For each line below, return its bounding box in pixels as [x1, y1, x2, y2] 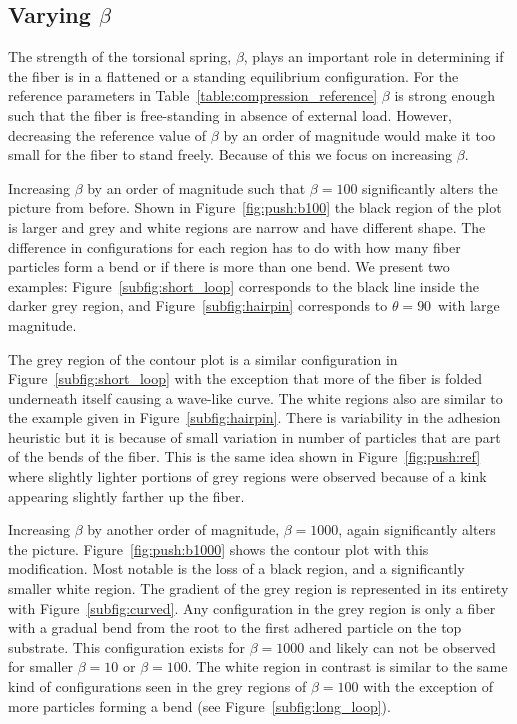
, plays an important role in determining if [243, 46, 504, 67]
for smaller [8, 656, 74, 677]
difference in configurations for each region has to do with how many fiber [8, 236, 461, 257]
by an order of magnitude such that [87, 177, 306, 198]
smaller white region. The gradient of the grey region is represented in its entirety [8, 578, 509, 599]
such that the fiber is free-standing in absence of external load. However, [8, 104, 452, 125]
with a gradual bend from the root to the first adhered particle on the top [8, 617, 462, 638]
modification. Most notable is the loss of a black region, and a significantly [8, 558, 465, 579]
